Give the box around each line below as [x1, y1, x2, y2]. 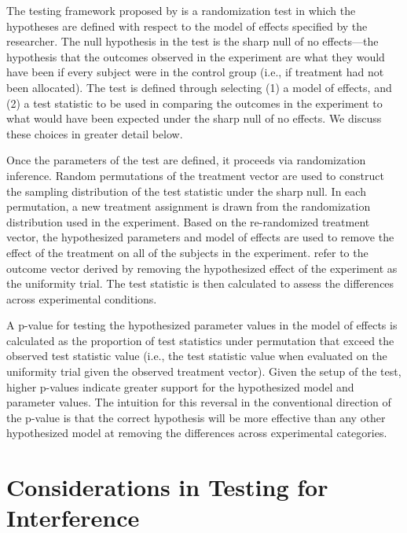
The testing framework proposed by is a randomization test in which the [6, 2, 356, 18]
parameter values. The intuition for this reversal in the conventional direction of [6, 394, 391, 410]
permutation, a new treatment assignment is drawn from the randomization [6, 198, 371, 215]
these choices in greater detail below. [6, 125, 183, 142]
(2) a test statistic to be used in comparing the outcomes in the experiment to [6, 94, 383, 111]
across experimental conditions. [6, 290, 157, 307]
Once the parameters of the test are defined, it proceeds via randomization [6, 152, 366, 168]
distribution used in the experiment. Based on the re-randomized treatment [6, 213, 370, 230]
